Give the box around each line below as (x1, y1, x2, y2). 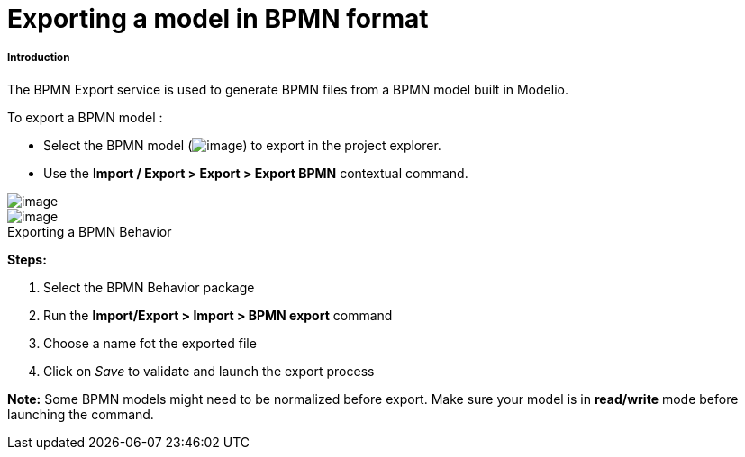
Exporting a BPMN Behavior (7, 223, 172, 239)
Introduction (7, 51, 70, 65)
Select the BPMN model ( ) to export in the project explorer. (43, 137, 441, 153)
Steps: (7, 251, 47, 267)
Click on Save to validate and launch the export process (43, 363, 375, 379)
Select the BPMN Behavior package (43, 279, 255, 295)
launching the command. (7, 406, 154, 422)
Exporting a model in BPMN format (7, 4, 429, 34)
